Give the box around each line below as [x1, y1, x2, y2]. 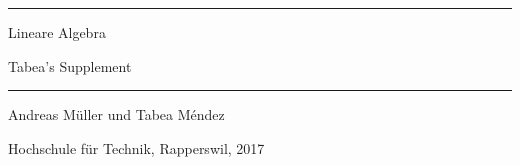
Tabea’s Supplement [8, 55, 132, 76]
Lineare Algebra [8, 22, 106, 42]
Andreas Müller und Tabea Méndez [8, 104, 225, 125]
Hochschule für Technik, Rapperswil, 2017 [8, 137, 265, 158]
